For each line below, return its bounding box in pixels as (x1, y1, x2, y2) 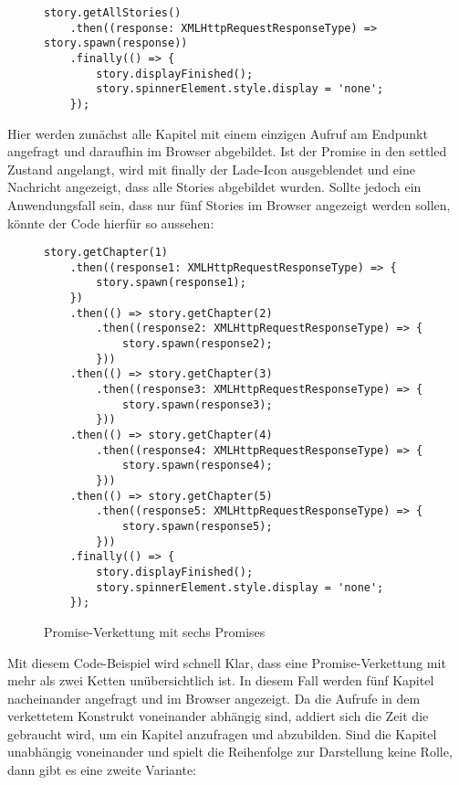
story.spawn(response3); (121, 398, 273, 411)
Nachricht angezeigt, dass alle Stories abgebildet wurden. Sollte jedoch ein (7, 177, 422, 196)
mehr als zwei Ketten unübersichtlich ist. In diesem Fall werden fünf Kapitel (7, 671, 434, 690)
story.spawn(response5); (121, 519, 273, 533)
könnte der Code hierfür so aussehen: (7, 213, 214, 232)
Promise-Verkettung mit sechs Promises (44, 621, 266, 641)
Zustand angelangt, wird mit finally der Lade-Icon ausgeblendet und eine (7, 159, 415, 178)
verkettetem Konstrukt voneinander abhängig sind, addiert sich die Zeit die (7, 706, 429, 726)
